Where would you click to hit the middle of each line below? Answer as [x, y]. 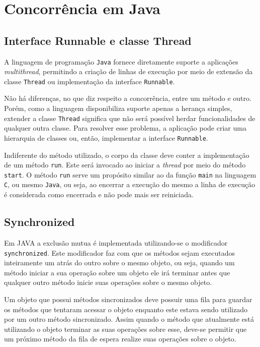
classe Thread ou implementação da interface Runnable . [90, 81]
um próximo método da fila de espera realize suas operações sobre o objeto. [120, 339]
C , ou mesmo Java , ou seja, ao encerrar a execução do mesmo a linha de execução [130, 184]
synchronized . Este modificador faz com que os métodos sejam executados [120, 252]
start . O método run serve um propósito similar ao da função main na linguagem [130, 174]
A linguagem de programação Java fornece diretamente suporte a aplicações [121, 61]
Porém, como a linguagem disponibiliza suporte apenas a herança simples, [118, 108]
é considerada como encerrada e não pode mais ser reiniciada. [99, 194]
